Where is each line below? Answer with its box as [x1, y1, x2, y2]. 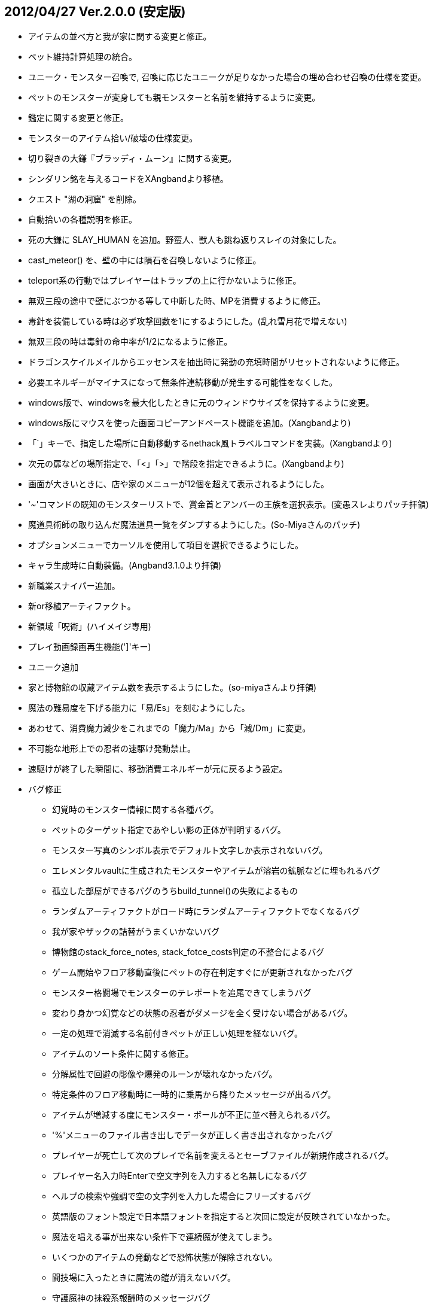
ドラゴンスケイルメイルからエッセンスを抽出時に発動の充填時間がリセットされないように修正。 [28, 357, 404, 367]
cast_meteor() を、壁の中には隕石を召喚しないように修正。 [28, 255, 261, 266]
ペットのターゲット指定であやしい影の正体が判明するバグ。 [52, 825, 286, 835]
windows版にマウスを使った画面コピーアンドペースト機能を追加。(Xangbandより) [28, 418, 351, 428]
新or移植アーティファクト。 [28, 601, 136, 612]
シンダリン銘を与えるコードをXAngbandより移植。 [28, 174, 228, 184]
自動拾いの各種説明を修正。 [28, 214, 137, 225]
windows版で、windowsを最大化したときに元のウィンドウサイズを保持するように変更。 [28, 397, 374, 408]
